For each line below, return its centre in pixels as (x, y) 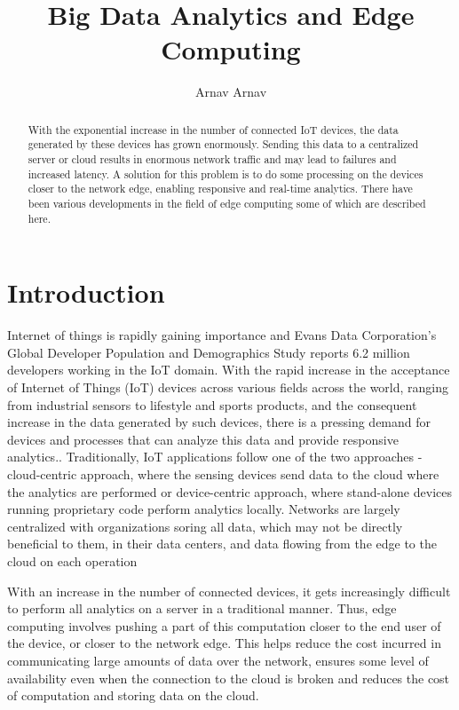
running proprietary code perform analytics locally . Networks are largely (204, 509)
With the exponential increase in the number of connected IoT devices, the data (213, 129)
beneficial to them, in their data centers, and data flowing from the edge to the (222, 544)
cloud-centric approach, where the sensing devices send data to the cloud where (223, 473)
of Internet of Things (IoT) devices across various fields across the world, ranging (228, 387)
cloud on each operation (72, 560)
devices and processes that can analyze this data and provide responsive (203, 439)
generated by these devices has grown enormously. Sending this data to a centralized (223, 144)
